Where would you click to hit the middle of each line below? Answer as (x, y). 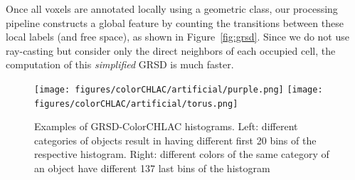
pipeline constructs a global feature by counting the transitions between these (175, 22)
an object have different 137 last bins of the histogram (152, 168)
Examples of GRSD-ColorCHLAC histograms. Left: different (166, 126)
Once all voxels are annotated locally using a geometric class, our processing (172, 9)
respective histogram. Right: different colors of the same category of (182, 154)
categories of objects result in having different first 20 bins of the (175, 140)
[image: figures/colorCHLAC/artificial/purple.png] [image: (179, 89)
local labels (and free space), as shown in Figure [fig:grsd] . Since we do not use (177, 37)
